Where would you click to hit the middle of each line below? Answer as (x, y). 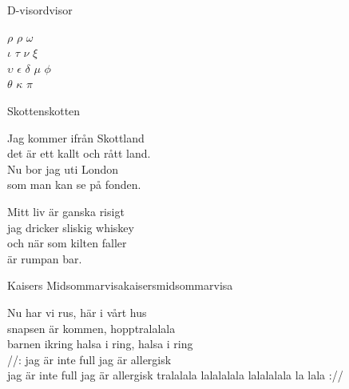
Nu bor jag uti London (63, 168)
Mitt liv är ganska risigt (66, 211)
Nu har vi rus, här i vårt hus (77, 312)
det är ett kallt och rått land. (79, 153)
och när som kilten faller (67, 243)
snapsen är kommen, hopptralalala (91, 328)
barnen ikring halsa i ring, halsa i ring (100, 344)
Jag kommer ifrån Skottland (76, 137)
